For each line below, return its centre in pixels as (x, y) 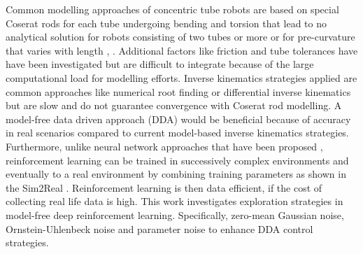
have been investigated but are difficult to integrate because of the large (160, 64)
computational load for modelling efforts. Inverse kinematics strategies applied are (181, 77)
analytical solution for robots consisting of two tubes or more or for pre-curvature (180, 37)
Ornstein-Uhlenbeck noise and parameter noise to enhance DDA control (159, 228)
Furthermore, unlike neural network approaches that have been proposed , (164, 146)
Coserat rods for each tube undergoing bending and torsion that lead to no (166, 23)
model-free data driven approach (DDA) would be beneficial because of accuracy (178, 119)
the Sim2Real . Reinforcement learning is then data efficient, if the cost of (164, 187)
